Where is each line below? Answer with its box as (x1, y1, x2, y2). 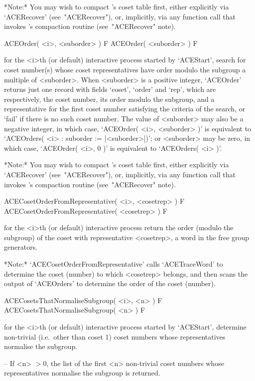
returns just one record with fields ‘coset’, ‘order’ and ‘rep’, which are (4, 84, 216, 94)
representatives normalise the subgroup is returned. (4, 368, 160, 378)
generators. (4, 242, 38, 252)
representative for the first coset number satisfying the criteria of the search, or (4, 103, 246, 114)
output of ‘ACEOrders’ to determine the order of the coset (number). (4, 278, 216, 289)
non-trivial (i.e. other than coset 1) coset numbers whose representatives (4, 331, 226, 342)
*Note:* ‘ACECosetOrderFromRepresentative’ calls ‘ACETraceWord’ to (4, 259, 223, 269)
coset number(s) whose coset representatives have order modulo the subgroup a (4, 64, 246, 74)
